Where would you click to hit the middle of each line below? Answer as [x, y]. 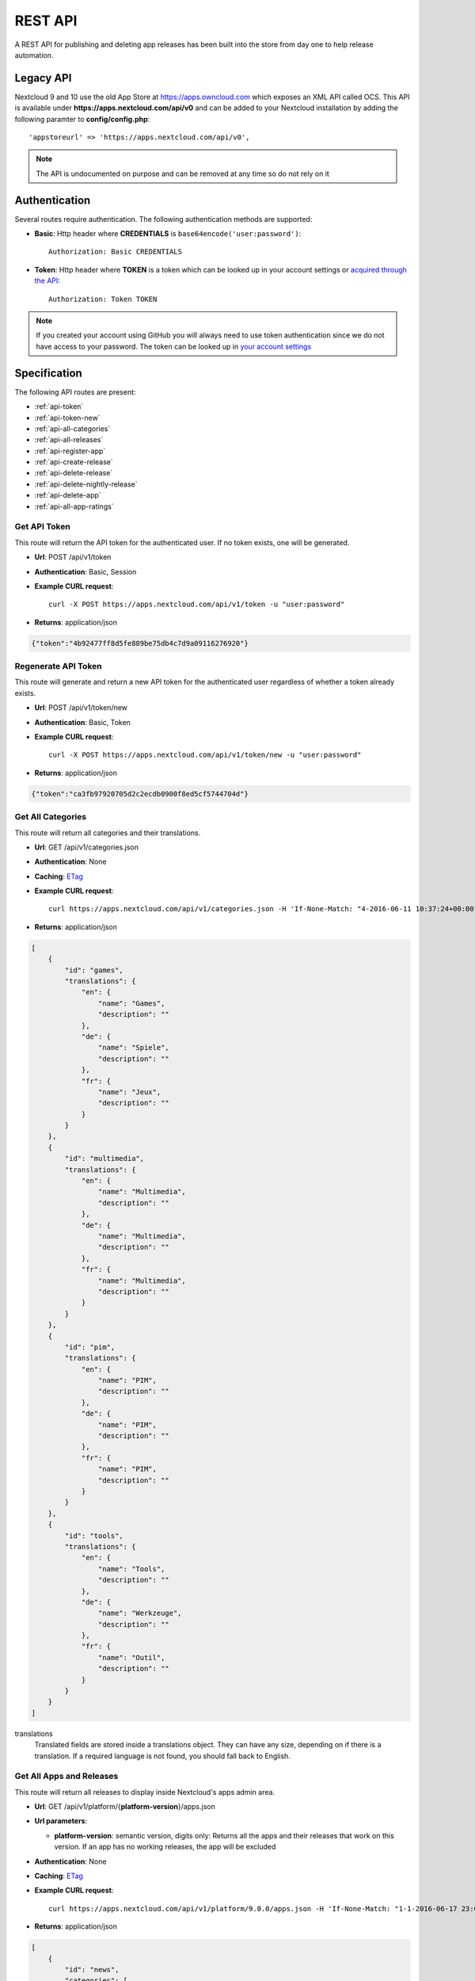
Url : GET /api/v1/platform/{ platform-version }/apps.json [125, 1807]
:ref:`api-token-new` [67, 418]
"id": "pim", [90, 1347]
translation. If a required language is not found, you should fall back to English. [162, 1756]
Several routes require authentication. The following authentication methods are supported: [163, 219]
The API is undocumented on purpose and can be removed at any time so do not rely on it [183, 174]
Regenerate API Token [58, 666]
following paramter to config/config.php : [82, 119]
